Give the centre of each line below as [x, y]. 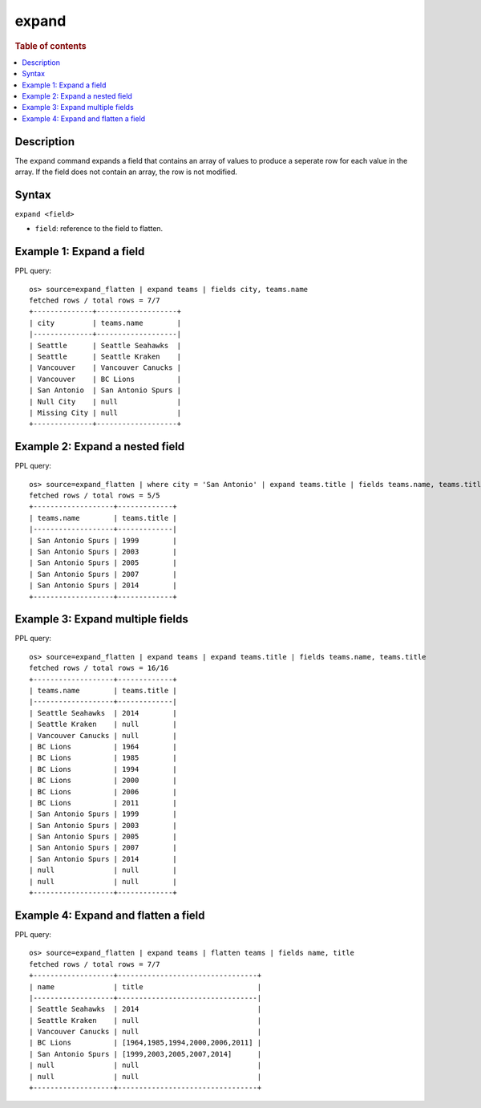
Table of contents [51, 46]
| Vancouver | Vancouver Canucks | [105, 368]
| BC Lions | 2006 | [103, 791]
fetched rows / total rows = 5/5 [95, 496]
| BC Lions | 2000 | [103, 781]
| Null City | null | [105, 402]
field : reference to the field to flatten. [99, 229]
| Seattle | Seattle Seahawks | [105, 345]
